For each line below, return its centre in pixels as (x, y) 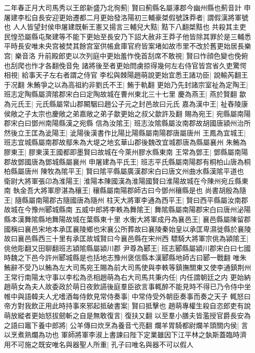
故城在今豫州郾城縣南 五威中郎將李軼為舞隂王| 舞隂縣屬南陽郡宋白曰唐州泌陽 (127, 209)
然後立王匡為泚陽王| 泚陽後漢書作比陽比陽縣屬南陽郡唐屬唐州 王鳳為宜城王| (125, 132)
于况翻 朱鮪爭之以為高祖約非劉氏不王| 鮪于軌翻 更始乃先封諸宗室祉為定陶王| (126, 84)
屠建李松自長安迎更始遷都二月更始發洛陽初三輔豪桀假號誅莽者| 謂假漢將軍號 (126, 17)
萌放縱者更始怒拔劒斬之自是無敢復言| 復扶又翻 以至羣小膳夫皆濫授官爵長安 (124, 315)
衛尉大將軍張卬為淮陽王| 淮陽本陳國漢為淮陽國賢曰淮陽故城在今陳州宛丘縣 (123, 180)
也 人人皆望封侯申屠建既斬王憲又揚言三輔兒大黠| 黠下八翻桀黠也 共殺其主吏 (125, 27)
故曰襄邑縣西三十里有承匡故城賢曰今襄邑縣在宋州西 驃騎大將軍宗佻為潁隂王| (126, 238)
